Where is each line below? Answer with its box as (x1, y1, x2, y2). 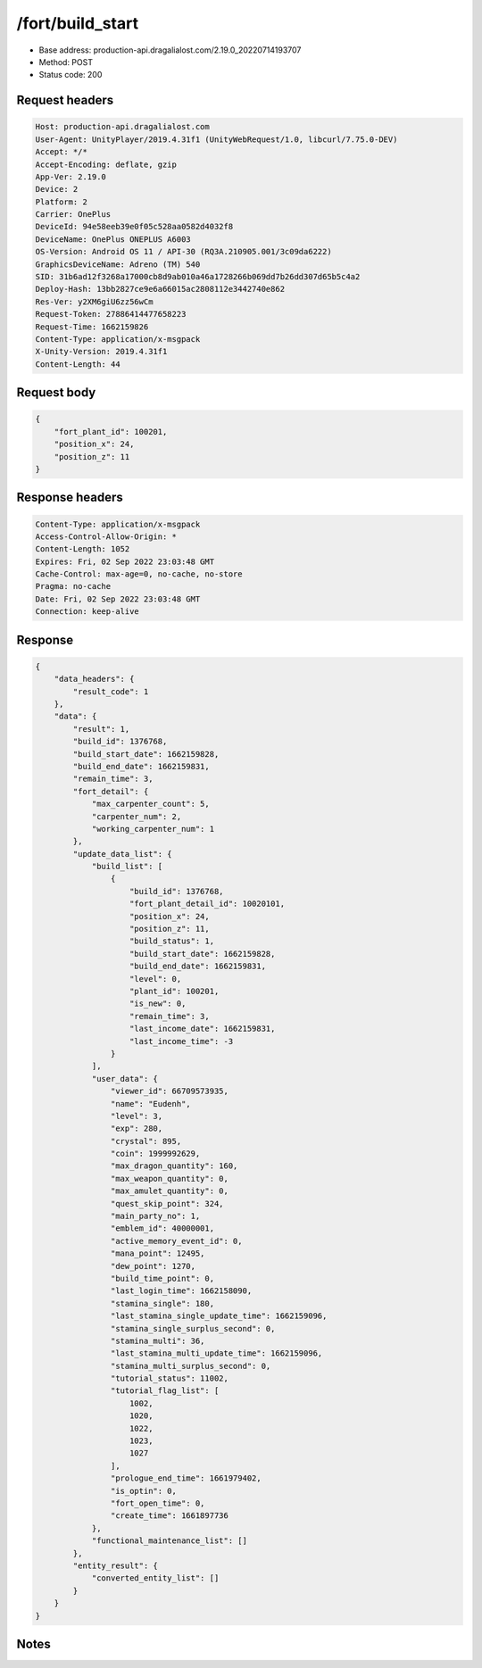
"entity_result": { (72, 1560, 158, 1571)
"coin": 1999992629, (110, 1149, 201, 1159)
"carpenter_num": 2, (91, 811, 182, 821)
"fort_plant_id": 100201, (54, 427, 168, 436)
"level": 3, (110, 1111, 163, 1121)
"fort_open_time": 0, (110, 1498, 205, 1508)
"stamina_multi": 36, (110, 1335, 205, 1346)
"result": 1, (72, 724, 130, 734)
